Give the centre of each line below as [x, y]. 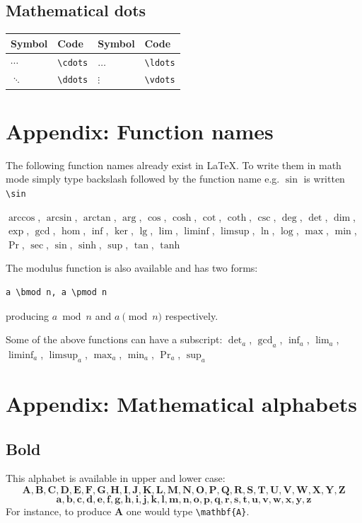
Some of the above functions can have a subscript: [114, 339]
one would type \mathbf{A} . [188, 511]
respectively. [192, 315]
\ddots [73, 80]
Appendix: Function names [140, 131]
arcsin [59, 218]
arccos [22, 218]
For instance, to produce [59, 511]
